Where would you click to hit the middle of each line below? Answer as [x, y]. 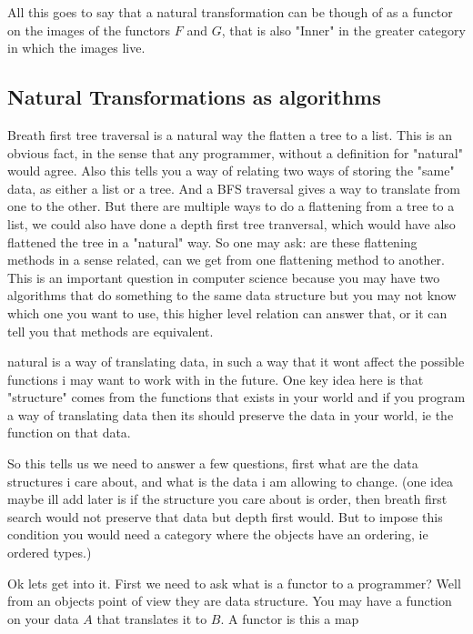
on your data [43, 618]
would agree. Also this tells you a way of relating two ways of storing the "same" [231, 171]
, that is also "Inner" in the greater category [343, 30]
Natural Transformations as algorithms [194, 97]
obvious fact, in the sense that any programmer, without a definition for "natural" [235, 152]
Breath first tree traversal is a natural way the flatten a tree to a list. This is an [230, 134]
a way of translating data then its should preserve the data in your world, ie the [231, 414]
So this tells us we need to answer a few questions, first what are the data [213, 463]
